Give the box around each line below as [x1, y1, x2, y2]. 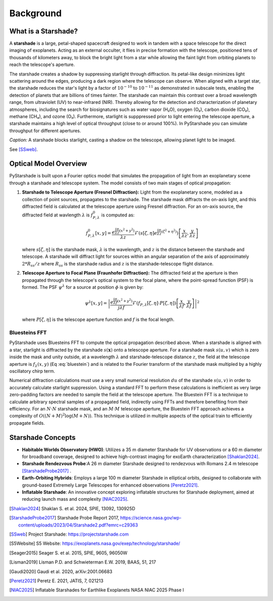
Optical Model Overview [9, 160, 87, 168]
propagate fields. [9, 420, 45, 426]
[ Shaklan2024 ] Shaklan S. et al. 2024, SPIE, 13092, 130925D [9, 505, 135, 511]
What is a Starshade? [9, 27, 78, 35]
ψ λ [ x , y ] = [85, 299, 107, 306]
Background [9, 8, 62, 19]
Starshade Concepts [9, 433, 76, 442]
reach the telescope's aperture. [9, 61, 75, 68]
